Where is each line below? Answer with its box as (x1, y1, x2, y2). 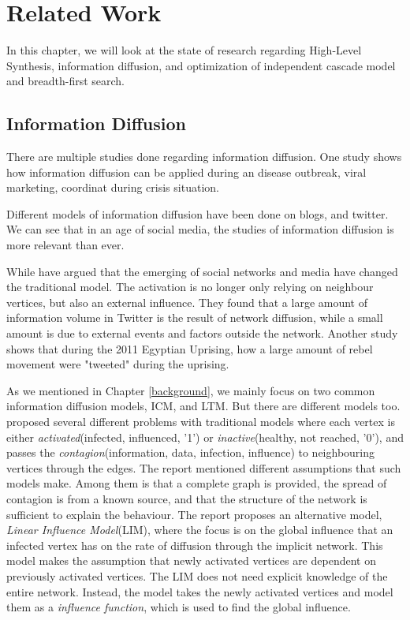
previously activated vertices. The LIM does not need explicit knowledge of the (6, 567, 388, 584)
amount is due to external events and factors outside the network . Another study (6, 325, 398, 342)
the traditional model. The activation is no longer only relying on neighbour (6, 278, 374, 295)
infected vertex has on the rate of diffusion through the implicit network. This (6, 536, 383, 553)
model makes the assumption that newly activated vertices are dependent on (6, 552, 376, 569)
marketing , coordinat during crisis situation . (6, 179, 219, 196)
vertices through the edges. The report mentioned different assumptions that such (6, 459, 401, 476)
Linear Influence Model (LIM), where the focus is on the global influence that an (6, 521, 393, 538)
